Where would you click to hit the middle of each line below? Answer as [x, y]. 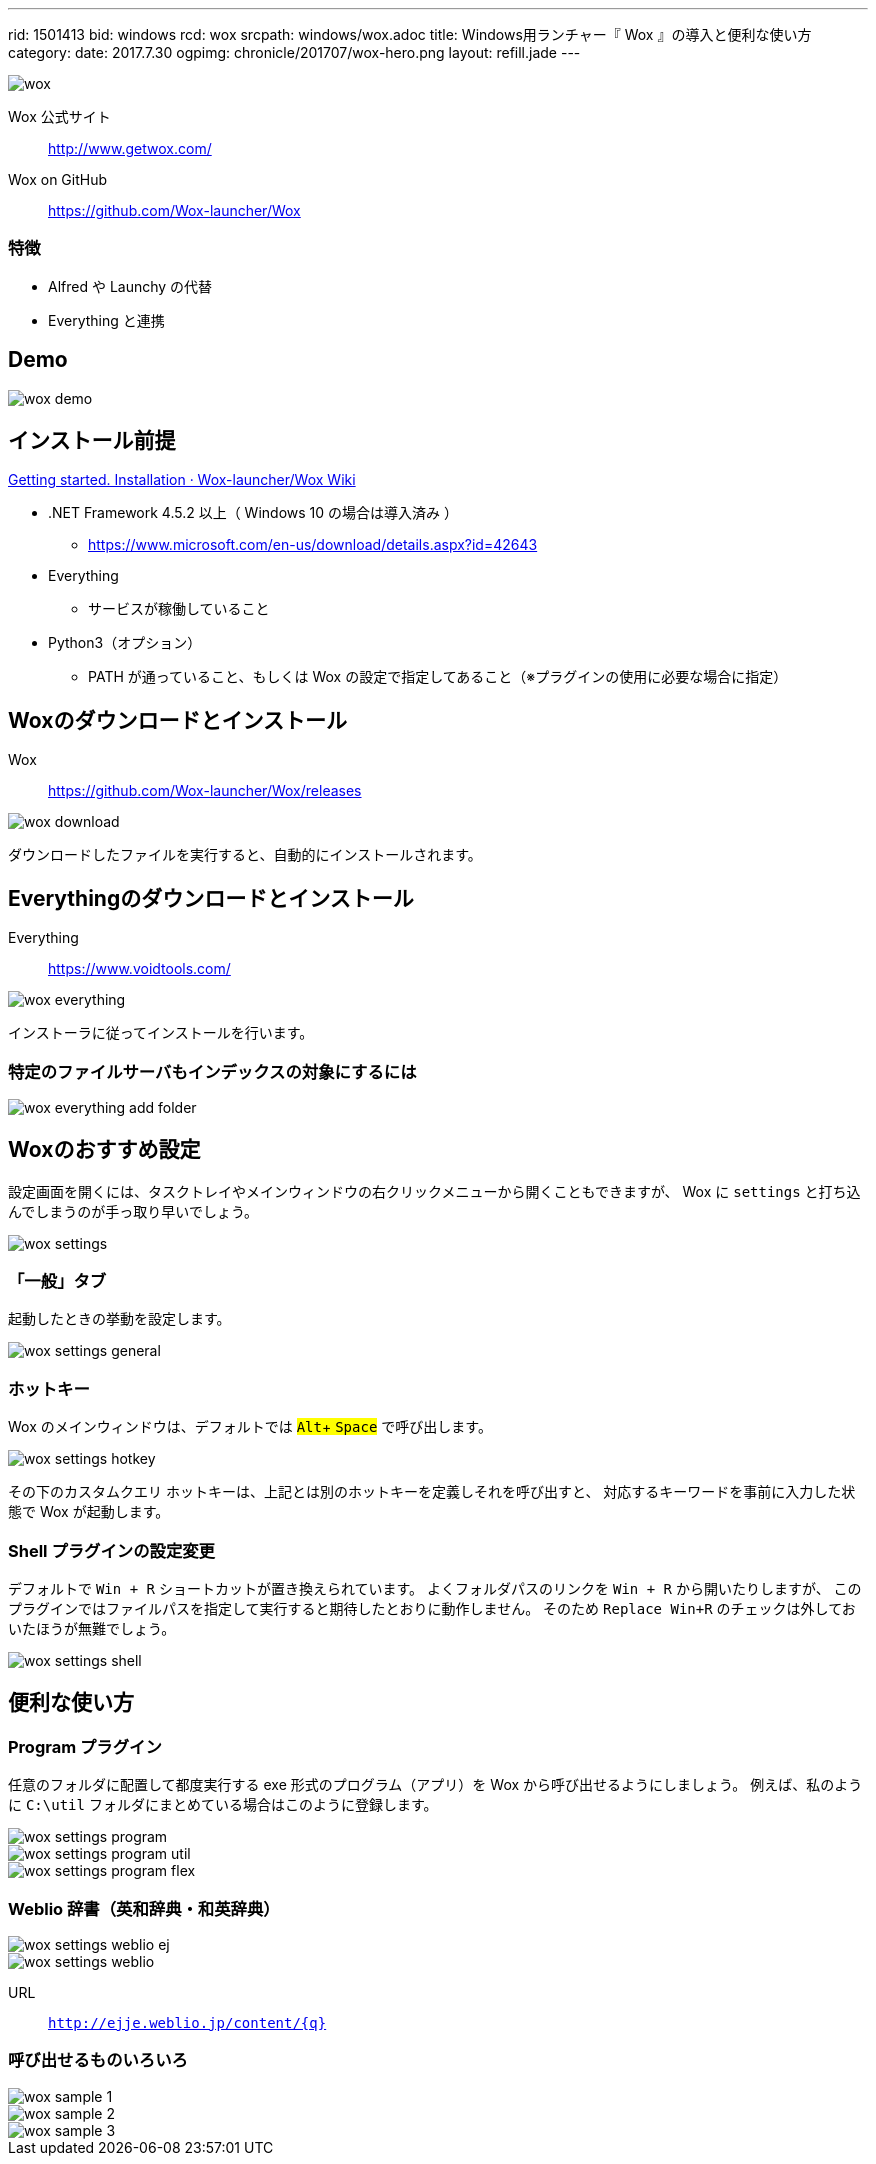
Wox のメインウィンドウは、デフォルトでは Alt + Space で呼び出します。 [250, 1427]
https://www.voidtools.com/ [139, 969]
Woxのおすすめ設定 [104, 1150]
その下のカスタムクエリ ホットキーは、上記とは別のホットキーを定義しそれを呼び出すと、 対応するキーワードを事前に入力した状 [432, 1492]
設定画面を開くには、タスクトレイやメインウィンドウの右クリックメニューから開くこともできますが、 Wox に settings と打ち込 [434, 1191]
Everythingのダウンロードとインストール [211, 898]
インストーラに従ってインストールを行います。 [161, 1033]
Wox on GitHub [58, 179]
